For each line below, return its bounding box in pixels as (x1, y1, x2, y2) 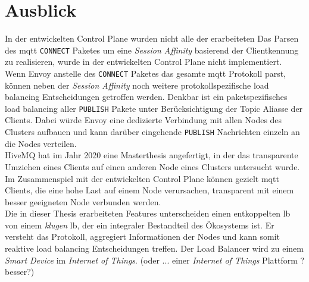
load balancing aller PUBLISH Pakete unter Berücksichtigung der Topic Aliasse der (5, 102, 303, 114)
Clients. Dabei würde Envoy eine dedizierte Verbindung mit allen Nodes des (5, 114, 282, 126)
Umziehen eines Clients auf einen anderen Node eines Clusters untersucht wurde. (5, 160, 300, 173)
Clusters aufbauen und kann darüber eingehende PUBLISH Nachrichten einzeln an (5, 126, 300, 138)
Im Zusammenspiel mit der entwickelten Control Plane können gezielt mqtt (5, 172, 279, 184)
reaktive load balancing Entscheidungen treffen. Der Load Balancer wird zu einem (5, 242, 304, 255)
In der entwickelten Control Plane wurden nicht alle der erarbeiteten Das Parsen (5, 32, 299, 45)
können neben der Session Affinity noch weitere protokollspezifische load (5, 79, 269, 91)
